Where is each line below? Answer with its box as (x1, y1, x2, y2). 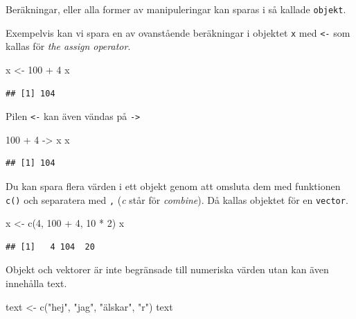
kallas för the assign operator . (6, 39, 131, 53)
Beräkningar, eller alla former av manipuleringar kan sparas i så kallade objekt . (6, 2, 346, 16)
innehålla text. (6, 275, 67, 290)
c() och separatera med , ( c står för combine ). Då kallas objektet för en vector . (6, 192, 348, 207)
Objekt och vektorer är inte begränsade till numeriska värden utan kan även (6, 262, 329, 277)
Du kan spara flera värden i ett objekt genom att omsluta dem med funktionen (6, 178, 341, 193)
